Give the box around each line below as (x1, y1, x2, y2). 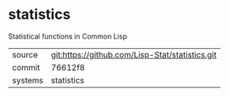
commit (12, 61, 40, 72)
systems (12, 75, 43, 86)
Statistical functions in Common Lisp (8, 31, 128, 41)
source (12, 49, 38, 60)
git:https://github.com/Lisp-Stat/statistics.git (51, 49, 217, 60)
